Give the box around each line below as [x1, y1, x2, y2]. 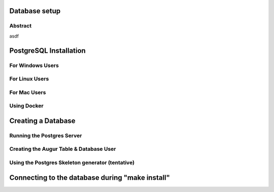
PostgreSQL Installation [9, 46, 86, 55]
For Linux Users [9, 75, 49, 82]
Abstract [9, 22, 32, 29]
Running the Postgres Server [9, 132, 82, 139]
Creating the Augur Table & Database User [9, 145, 116, 152]
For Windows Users [9, 61, 59, 69]
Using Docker [9, 102, 44, 109]
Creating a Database [9, 116, 76, 125]
